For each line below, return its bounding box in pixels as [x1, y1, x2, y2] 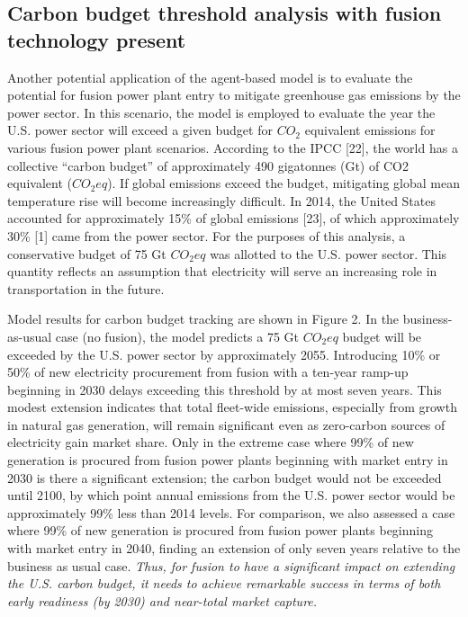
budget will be [342, 326, 422, 345]
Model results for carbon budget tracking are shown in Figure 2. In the [7, 309, 400, 328]
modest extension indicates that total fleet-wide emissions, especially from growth [7, 398, 457, 416]
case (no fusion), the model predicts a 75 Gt [55, 326, 300, 345]
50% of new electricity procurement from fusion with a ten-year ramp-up [7, 362, 409, 381]
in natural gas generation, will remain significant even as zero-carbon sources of [7, 415, 445, 434]
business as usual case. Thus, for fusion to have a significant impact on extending [7, 556, 455, 575]
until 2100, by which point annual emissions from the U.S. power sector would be [7, 486, 455, 505]
